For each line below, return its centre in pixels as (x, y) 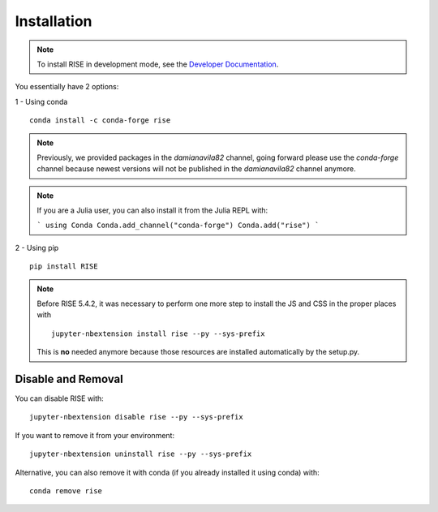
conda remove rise (66, 491)
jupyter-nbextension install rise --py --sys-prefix (158, 333)
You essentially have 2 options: (67, 87)
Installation (54, 21)
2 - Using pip (37, 247)
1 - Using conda (41, 101)
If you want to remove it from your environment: (94, 435)
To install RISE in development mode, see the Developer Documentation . (158, 64)
